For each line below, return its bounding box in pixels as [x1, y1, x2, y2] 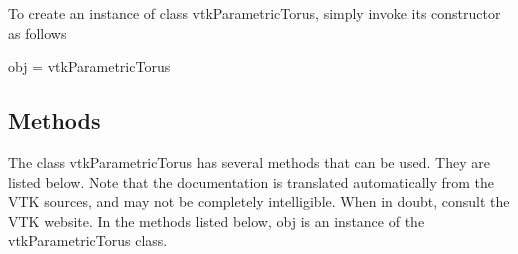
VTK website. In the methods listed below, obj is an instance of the [8, 210, 425, 231]
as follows [8, 22, 67, 43]
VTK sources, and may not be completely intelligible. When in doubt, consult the [8, 191, 510, 212]
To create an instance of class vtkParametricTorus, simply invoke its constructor [8, 3, 501, 23]
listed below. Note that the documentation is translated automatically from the [8, 171, 495, 192]
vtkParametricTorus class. [8, 230, 168, 251]
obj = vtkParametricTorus [8, 56, 171, 77]
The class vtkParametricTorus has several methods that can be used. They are [8, 151, 490, 172]
